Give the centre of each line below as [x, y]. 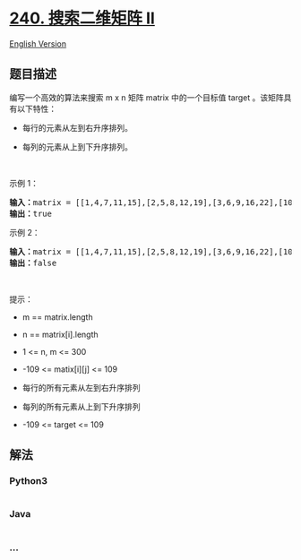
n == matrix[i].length [60, 334]
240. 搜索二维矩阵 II [82, 18]
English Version [38, 43]
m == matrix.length [57, 317]
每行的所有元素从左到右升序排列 [81, 387]
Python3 [28, 481]
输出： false [33, 263]
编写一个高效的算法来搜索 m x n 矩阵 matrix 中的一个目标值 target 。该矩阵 [146, 97]
